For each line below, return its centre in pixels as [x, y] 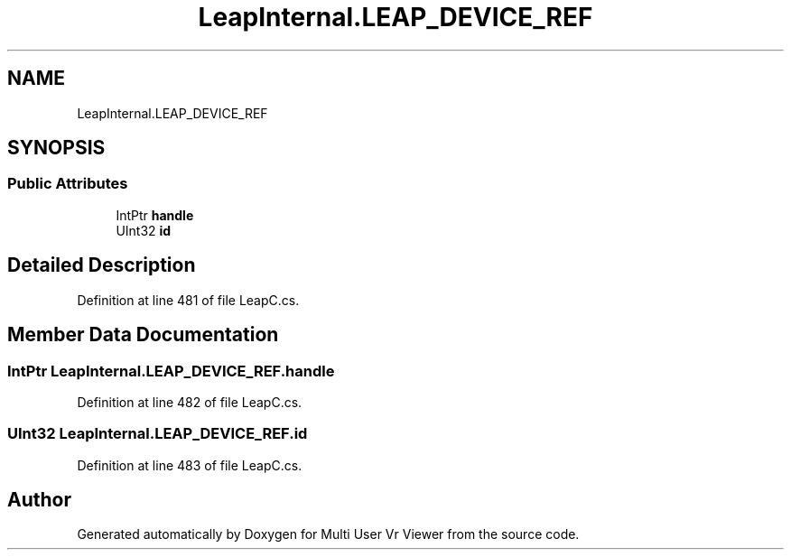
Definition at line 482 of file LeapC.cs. [190, 402]
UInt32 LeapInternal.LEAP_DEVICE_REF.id [158, 434]
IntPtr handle [155, 215]
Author [39, 500]
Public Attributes [68, 184]
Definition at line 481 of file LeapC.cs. [188, 300]
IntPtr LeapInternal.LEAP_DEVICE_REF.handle [171, 371]
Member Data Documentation [143, 335]
